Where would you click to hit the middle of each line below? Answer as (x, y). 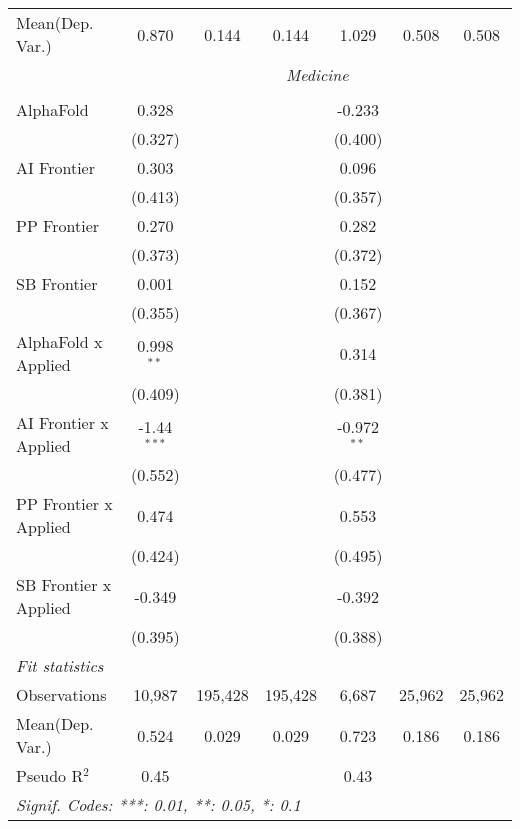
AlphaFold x (59, 341)
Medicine (317, 74)
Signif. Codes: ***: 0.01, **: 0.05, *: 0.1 (158, 804)
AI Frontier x (62, 422)
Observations (61, 694)
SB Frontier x (64, 584)
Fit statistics (60, 665)
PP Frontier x (64, 503)
